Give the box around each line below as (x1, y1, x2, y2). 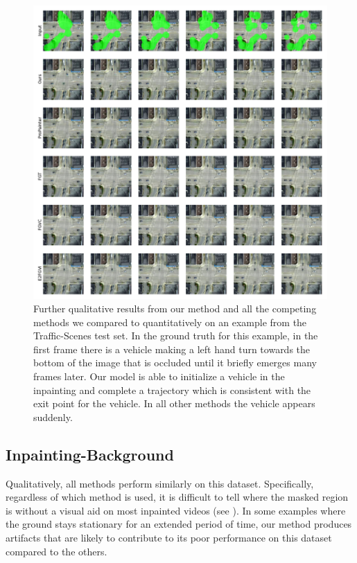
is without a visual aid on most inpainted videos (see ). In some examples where (6, 503, 346, 517)
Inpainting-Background (6, 443, 174, 465)
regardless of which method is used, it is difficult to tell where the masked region (6, 490, 349, 504)
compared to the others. (6, 544, 107, 558)
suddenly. (33, 409, 73, 424)
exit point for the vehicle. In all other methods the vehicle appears (33, 396, 315, 411)
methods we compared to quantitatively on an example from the (33, 314, 307, 329)
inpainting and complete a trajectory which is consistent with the (33, 382, 311, 397)
